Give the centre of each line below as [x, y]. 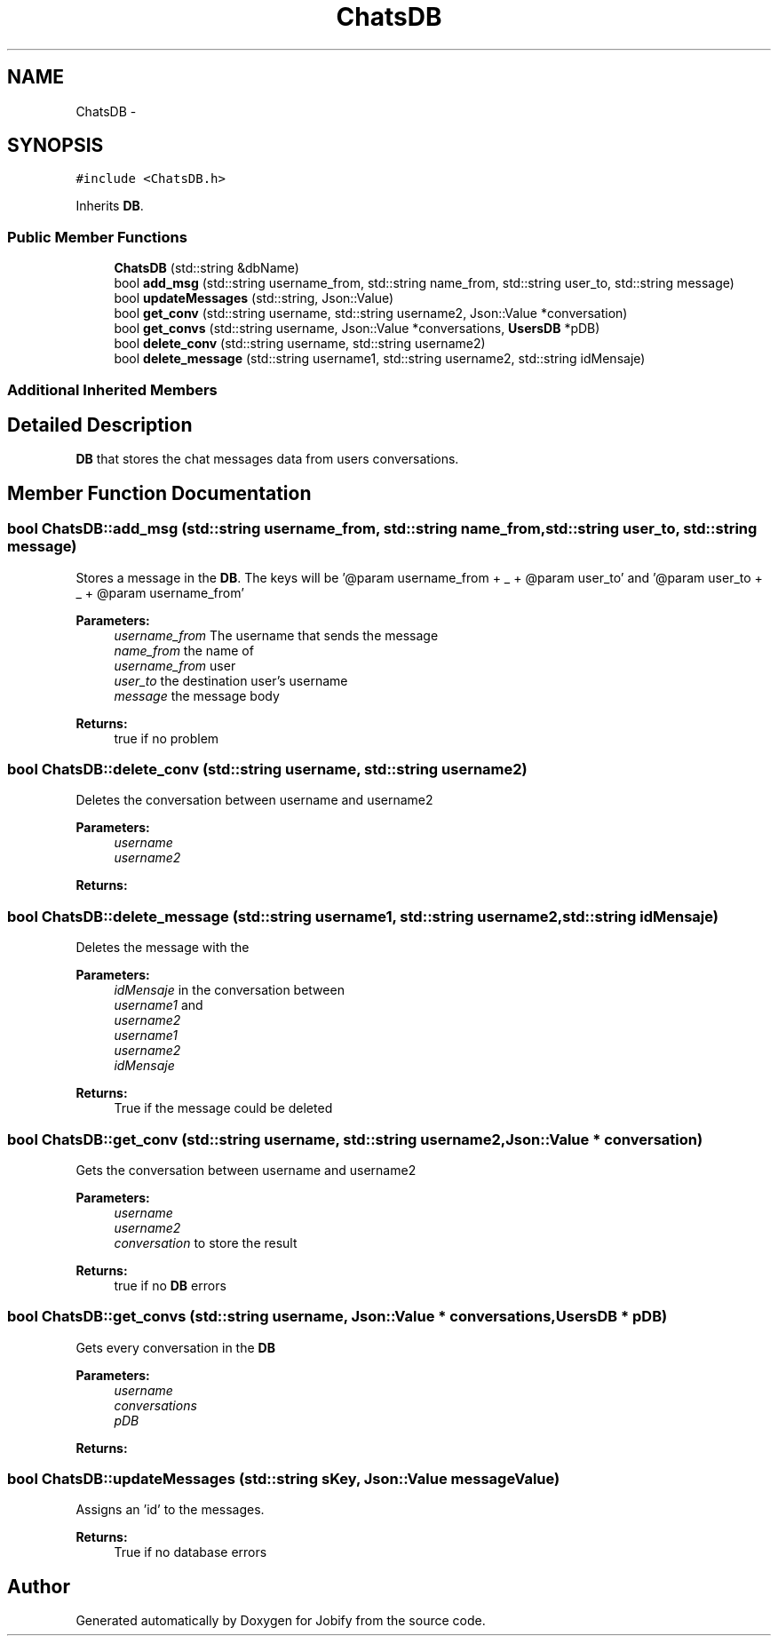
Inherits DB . [110, 206]
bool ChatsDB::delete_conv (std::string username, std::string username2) [267, 769]
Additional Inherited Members [112, 389]
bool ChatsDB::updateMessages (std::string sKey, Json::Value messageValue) [284, 1479]
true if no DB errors [170, 1285]
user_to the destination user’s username [231, 680]
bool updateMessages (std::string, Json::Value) [254, 298]
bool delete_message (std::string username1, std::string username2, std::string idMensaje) [380, 359]
